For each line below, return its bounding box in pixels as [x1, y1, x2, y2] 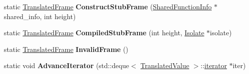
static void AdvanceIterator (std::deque [4, 60, 129, 71]
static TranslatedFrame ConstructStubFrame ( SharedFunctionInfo [4, 1, 212, 11]
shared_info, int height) [4, 11, 76, 21]
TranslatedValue [140, 60, 189, 71]
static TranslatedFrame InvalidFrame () [4, 44, 128, 54]
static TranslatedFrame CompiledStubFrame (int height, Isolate [4, 27, 204, 38]
